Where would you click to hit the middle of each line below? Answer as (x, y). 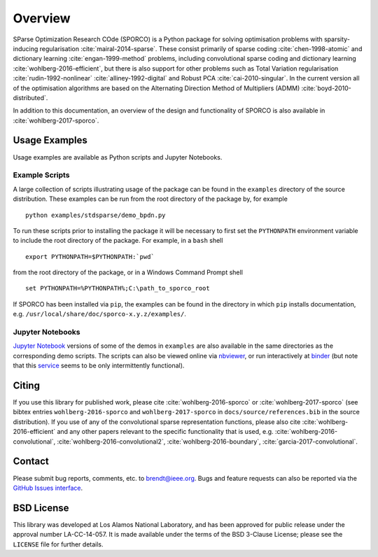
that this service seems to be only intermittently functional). (99, 366)
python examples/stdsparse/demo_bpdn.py (96, 215)
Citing (26, 385)
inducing (26, 48)
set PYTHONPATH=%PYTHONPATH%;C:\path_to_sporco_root (118, 288)
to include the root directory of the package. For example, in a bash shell (118, 241)
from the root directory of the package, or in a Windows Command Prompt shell (128, 272)
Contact (31, 461)
